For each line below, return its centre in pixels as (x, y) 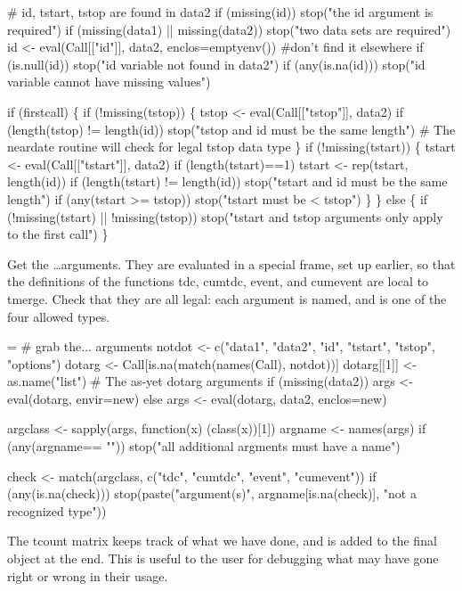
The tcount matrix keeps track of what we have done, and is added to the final (222, 541)
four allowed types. (59, 316)
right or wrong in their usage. (88, 575)
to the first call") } (58, 234)
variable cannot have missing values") (109, 82)
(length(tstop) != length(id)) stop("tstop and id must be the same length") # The (231, 129)
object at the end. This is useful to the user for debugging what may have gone (223, 558)
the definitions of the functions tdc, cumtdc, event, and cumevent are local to (218, 281)
